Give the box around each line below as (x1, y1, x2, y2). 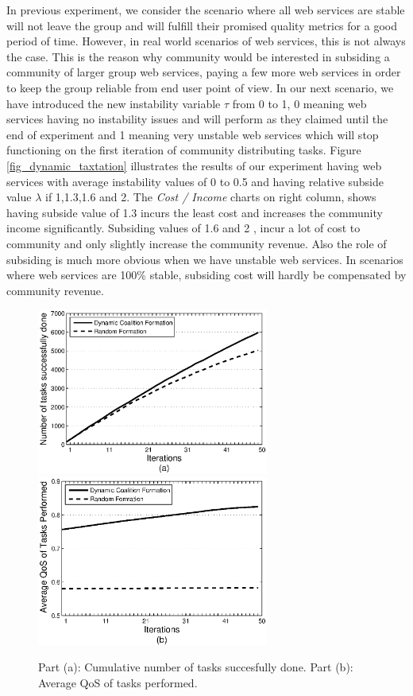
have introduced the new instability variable (6, 95, 221, 111)
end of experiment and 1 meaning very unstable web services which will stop (6, 126, 379, 142)
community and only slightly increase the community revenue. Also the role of (6, 235, 387, 251)
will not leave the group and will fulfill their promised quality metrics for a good (6, 17, 397, 33)
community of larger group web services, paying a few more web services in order (6, 64, 401, 80)
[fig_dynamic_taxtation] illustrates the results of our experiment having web (6, 157, 382, 173)
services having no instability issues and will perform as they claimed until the (6, 111, 388, 127)
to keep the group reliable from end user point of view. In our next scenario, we (6, 79, 394, 95)
